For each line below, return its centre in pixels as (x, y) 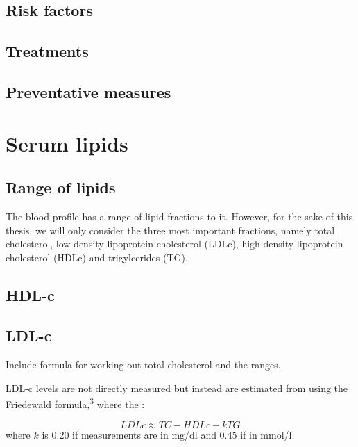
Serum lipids (67, 143)
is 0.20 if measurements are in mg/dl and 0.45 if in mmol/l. (168, 434)
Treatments (47, 51)
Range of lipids (61, 187)
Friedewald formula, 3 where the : (75, 403)
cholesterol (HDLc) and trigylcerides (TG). (97, 257)
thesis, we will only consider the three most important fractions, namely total (170, 230)
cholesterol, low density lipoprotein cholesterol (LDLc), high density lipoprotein (174, 244)
